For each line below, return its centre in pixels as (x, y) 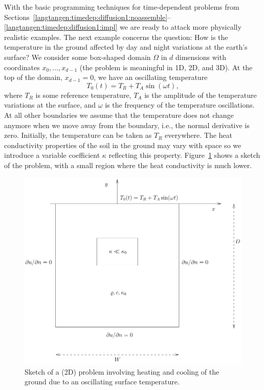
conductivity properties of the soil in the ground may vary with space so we (123, 145)
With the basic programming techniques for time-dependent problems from (122, 7)
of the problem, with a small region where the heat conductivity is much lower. (128, 165)
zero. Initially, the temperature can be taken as (78, 135)
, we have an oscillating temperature (151, 77)
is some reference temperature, (83, 95)
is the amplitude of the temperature (201, 95)
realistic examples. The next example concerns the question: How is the (116, 37)
